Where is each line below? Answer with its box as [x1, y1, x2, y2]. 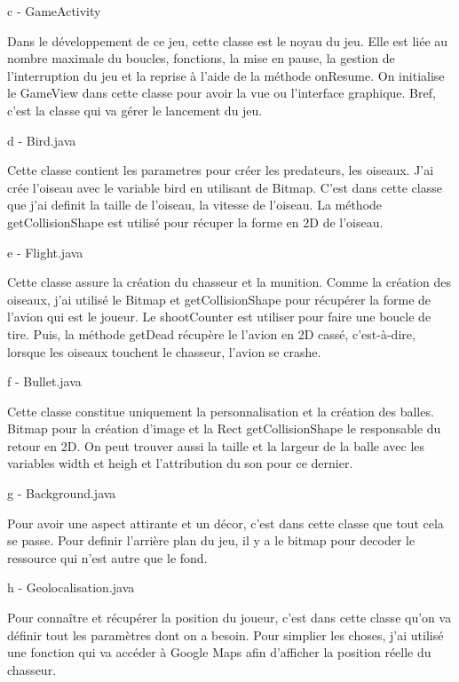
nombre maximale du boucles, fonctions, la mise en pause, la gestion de [7, 49, 395, 67]
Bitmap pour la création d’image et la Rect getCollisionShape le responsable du [7, 419, 441, 438]
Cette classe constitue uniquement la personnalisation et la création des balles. [7, 401, 434, 420]
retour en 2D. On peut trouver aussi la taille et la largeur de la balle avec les [7, 436, 425, 455]
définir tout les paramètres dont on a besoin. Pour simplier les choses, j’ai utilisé [7, 625, 444, 644]
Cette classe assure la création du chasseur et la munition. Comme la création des [7, 273, 451, 291]
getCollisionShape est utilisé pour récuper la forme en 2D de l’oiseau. [7, 212, 384, 231]
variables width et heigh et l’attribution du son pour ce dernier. [7, 454, 353, 472]
